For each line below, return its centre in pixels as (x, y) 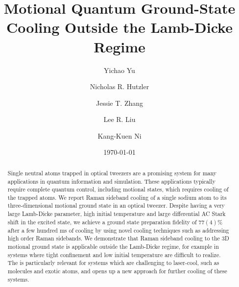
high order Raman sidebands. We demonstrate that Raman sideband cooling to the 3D (118, 238)
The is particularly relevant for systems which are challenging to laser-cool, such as (113, 263)
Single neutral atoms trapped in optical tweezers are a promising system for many (112, 173)
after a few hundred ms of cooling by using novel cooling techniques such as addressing (118, 230)
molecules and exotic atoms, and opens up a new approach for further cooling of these (117, 271)
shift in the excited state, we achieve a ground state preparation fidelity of (102, 222)
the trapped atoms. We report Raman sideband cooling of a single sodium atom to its (117, 197)
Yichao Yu (119, 70)
